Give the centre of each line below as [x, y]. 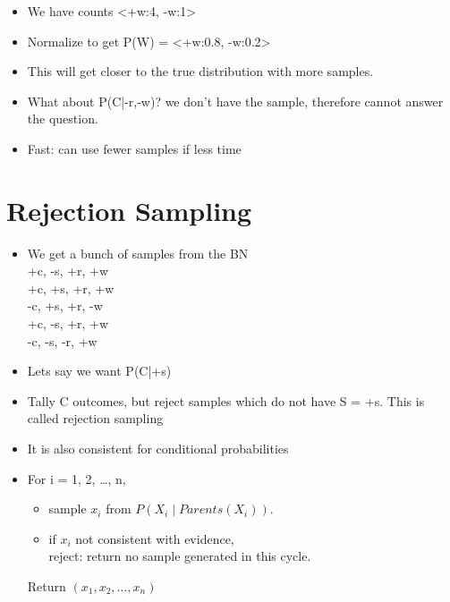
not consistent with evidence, [155, 538]
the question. [63, 119]
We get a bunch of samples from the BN [138, 253]
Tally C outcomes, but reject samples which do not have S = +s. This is [226, 400]
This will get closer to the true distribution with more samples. [200, 71]
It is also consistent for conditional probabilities [158, 449]
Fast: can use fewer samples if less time [134, 148]
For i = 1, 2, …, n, [76, 478]
